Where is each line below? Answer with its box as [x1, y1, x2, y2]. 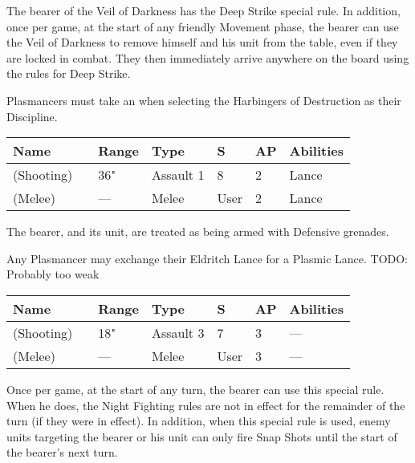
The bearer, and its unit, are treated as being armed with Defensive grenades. [6, 223, 389, 240]
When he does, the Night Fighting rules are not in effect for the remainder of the [6, 396, 405, 413]
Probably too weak [6, 266, 100, 282]
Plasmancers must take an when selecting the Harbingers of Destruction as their [6, 91, 401, 108]
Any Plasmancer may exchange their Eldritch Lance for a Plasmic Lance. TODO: [6, 250, 409, 266]
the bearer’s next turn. [6, 444, 118, 461]
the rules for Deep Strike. [6, 65, 131, 82]
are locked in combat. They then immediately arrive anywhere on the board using [6, 49, 409, 66]
